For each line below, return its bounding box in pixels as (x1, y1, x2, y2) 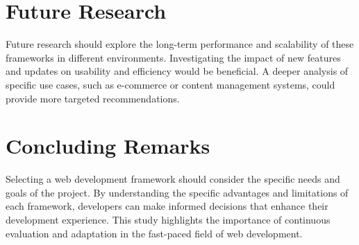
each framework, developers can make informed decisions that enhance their (6, 199, 328, 213)
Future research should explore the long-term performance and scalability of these (6, 37, 354, 51)
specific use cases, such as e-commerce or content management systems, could (6, 77, 335, 91)
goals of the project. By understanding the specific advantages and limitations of (6, 185, 349, 199)
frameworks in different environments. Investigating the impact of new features (6, 50, 341, 64)
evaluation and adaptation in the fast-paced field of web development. (6, 226, 303, 240)
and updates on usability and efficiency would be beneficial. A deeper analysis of (6, 64, 349, 78)
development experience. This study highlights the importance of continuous (6, 212, 331, 226)
